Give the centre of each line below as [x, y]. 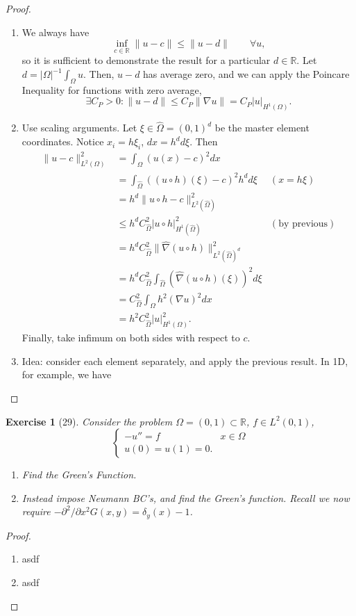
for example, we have [67, 374]
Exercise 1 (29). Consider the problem [89, 421]
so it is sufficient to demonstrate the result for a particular [146, 60]
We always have [56, 32]
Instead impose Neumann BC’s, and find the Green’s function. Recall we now [186, 497]
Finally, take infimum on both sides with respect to [131, 338]
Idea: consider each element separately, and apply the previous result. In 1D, [185, 360]
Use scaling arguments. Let [79, 128]
